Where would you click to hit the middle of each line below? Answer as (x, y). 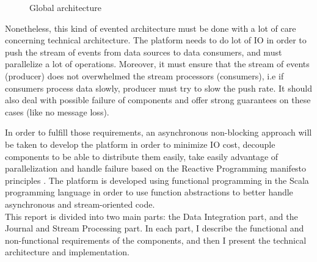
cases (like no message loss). (57, 111)
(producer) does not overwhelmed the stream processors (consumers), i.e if (144, 75)
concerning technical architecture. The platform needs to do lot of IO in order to (156, 40)
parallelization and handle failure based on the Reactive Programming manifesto (156, 168)
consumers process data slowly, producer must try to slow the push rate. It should (158, 88)
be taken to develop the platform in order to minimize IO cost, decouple (140, 144)
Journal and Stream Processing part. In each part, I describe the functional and (155, 228)
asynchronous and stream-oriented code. (80, 204)
